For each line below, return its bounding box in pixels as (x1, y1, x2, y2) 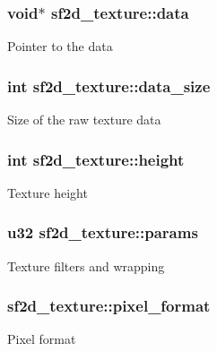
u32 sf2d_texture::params (7, 221, 198, 244)
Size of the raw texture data (7, 110, 161, 129)
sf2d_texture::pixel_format (7, 295, 211, 317)
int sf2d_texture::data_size (7, 74, 211, 97)
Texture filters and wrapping (7, 256, 165, 275)
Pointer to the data (7, 37, 113, 56)
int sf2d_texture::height (7, 148, 185, 170)
